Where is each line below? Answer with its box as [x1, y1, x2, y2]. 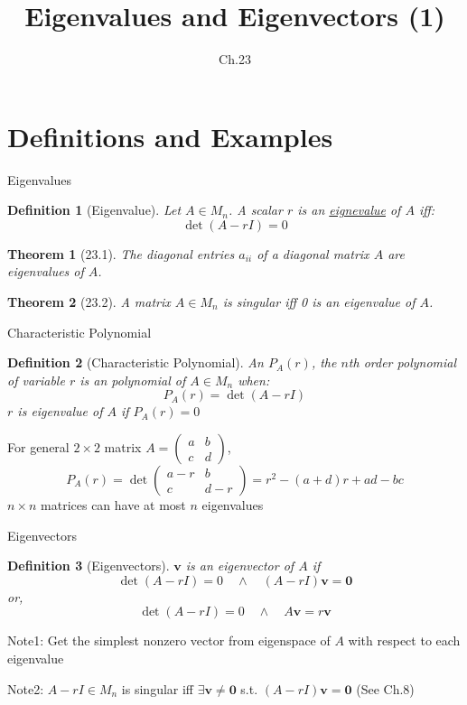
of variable [7, 370, 65, 389]
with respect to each [348, 631, 461, 650]
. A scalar [228, 200, 283, 219]
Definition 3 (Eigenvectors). [7, 556, 170, 575]
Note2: [7, 679, 44, 698]
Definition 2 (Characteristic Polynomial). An [7, 353, 264, 372]
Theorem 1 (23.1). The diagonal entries [7, 244, 235, 263]
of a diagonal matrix [257, 244, 369, 263]
